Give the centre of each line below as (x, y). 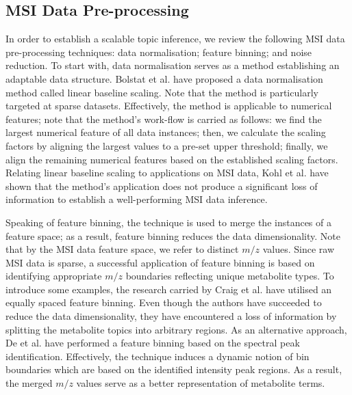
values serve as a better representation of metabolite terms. (201, 383)
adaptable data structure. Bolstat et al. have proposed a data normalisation (164, 78)
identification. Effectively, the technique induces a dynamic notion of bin (158, 356)
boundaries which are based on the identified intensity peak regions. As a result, (174, 369)
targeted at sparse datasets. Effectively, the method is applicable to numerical (169, 106)
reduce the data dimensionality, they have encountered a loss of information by (171, 316)
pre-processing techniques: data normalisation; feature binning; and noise (159, 52)
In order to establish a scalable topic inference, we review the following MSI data (175, 39)
